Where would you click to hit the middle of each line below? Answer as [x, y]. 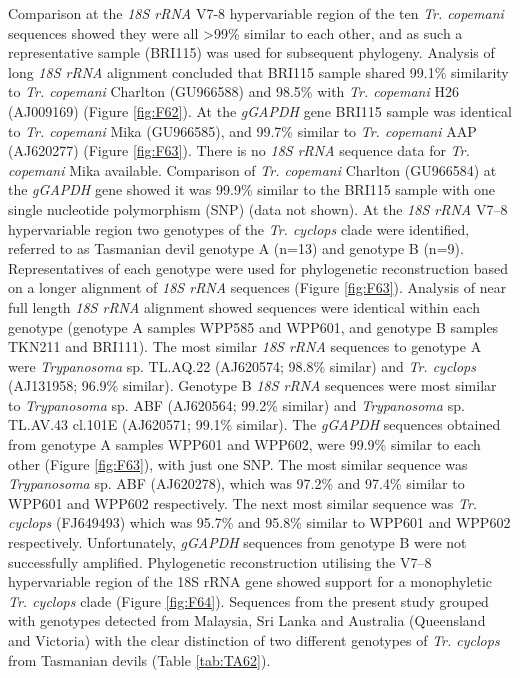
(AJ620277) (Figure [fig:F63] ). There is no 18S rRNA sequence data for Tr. [239, 150]
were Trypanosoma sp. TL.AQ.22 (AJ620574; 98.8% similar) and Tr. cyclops [242, 365]
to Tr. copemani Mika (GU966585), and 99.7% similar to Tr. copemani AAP [242, 130]
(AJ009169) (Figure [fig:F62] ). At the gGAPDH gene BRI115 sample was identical [260, 110]
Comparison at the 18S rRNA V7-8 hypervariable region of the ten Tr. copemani [256, 13]
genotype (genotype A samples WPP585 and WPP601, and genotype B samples [253, 326]
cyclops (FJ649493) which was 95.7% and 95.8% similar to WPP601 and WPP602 [259, 522]
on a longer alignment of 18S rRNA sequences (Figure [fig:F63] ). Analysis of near [257, 287]
